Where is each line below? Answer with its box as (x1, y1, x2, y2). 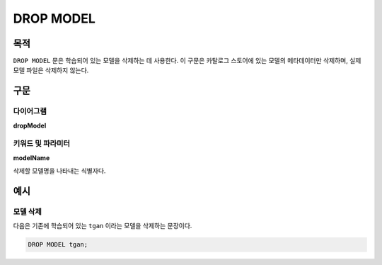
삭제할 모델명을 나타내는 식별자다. (13, 167, 106, 175)
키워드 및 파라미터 (13, 139, 71, 149)
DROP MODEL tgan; (28, 241, 88, 249)
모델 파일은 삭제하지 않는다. (13, 66, 89, 74)
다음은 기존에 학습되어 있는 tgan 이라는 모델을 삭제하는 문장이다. (13, 222, 192, 230)
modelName (13, 153, 50, 162)
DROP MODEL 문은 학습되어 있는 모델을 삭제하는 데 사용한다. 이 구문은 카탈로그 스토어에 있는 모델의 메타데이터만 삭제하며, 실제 (13, 57, 361, 65)
